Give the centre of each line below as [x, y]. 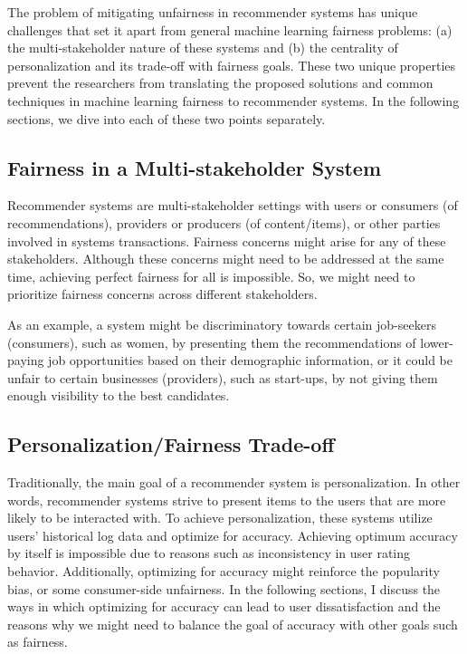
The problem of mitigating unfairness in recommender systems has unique [213, 12]
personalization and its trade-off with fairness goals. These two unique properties [232, 65]
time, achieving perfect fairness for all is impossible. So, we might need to [211, 276]
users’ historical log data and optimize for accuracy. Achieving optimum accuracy [233, 535]
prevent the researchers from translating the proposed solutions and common [220, 83]
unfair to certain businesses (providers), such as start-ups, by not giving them [223, 377]
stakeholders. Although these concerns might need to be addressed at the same [226, 259]
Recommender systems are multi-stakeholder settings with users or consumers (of [233, 205]
